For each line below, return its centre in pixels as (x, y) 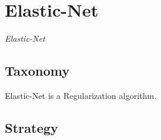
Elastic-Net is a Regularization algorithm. (81, 95)
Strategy (31, 127)
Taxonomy (37, 71)
